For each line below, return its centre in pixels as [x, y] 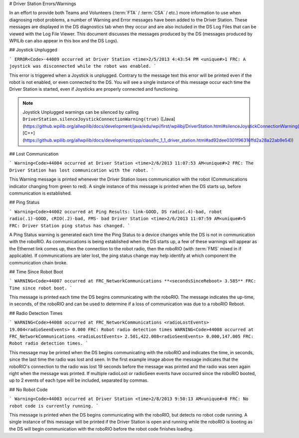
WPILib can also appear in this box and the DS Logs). [64, 40]
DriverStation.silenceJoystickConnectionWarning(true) [91, 119]
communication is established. [40, 193]
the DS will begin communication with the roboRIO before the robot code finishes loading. [101, 429]
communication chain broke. [38, 262]
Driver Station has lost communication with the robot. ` [81, 170]
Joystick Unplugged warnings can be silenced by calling [81, 112]
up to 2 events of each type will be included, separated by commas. [79, 380]
